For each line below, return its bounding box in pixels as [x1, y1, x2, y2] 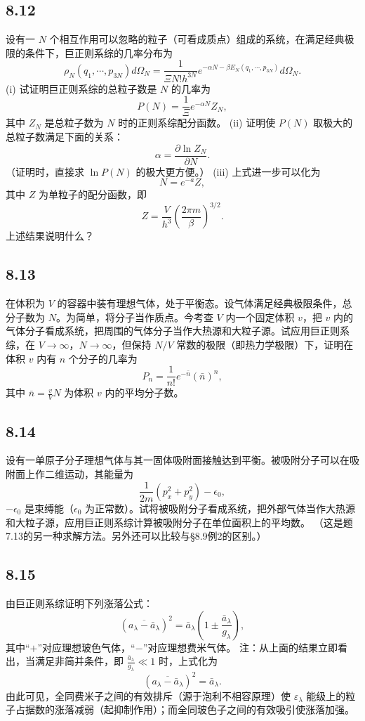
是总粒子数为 [44, 115, 104, 130]
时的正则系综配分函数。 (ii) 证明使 [118, 115, 276, 130]
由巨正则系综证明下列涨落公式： [6, 595, 153, 610]
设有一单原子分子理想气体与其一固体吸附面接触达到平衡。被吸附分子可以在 [6, 453, 350, 467]
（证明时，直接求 [6, 164, 84, 178]
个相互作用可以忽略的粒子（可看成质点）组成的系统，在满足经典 [49, 32, 345, 46]
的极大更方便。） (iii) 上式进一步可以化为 [135, 164, 321, 178]
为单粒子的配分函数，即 [38, 187, 147, 202]
